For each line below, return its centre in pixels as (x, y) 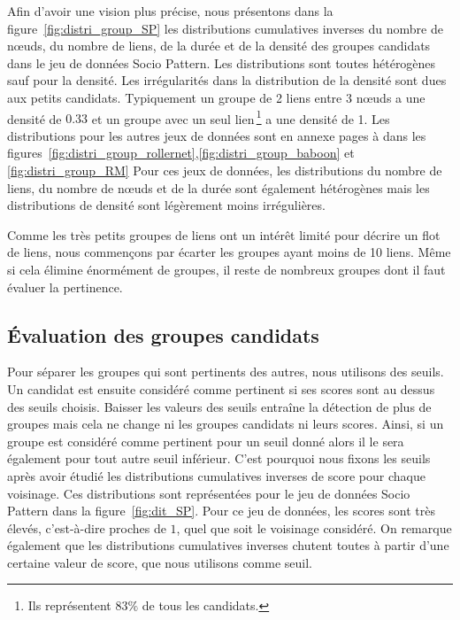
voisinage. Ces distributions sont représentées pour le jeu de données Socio (209, 493)
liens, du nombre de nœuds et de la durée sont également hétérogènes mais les (218, 187)
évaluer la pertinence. (65, 287)
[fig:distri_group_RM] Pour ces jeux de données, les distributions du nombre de (225, 170)
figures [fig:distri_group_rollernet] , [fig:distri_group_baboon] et (181, 153)
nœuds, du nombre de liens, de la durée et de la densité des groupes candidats (219, 46)
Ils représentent (69, 605)
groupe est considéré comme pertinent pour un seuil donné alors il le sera (206, 441)
